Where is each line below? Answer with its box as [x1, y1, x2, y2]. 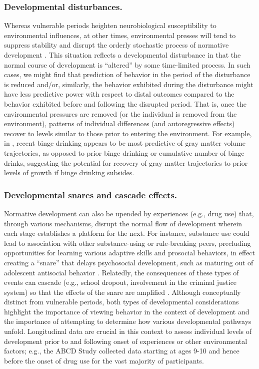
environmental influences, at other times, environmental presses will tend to [4, 30, 236, 40]
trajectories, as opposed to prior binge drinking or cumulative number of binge [4, 147, 244, 158]
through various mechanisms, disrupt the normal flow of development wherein [4, 218, 242, 228]
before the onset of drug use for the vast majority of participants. [4, 355, 204, 365]
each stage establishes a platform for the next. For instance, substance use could [4, 228, 249, 238]
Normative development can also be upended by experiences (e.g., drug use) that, [4, 208, 254, 218]
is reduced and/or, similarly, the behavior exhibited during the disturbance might [4, 79, 253, 89]
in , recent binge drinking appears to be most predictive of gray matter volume [4, 138, 246, 148]
